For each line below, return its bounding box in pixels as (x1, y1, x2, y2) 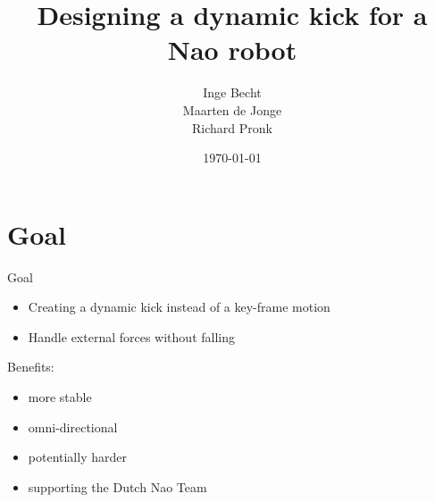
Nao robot (167, 31, 297, 68)
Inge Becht (203, 83, 262, 102)
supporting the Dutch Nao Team (28, 477, 207, 496)
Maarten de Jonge (182, 100, 282, 119)
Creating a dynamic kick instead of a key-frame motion (28, 297, 330, 316)
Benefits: (7, 357, 54, 376)
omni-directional (28, 417, 118, 436)
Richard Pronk (192, 118, 272, 137)
